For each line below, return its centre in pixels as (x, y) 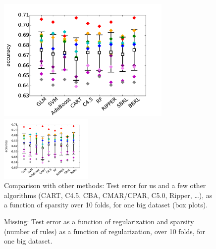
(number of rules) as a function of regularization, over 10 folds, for (105, 231)
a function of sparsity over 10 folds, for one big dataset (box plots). (106, 205)
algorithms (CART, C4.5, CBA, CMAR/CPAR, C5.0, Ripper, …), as (108, 195)
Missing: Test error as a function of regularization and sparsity (99, 222)
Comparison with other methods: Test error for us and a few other (105, 185)
